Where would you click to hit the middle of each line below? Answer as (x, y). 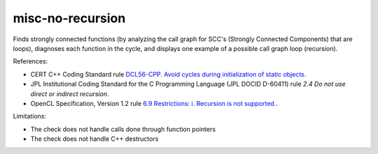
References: (30, 61)
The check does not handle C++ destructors (94, 139)
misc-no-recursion (69, 18)
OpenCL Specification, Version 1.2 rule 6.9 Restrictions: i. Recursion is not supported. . (154, 103)
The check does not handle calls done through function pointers (123, 129)
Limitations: (30, 116)
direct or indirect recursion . (70, 93)
